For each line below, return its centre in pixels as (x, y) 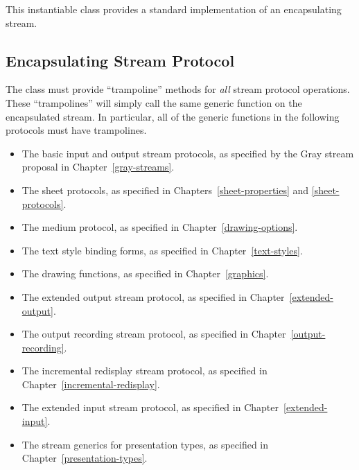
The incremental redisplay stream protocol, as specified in (145, 371)
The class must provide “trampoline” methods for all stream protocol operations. (178, 89)
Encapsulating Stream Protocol (120, 60)
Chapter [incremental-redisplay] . (91, 384)
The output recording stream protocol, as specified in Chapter (154, 334)
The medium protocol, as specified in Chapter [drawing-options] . (160, 227)
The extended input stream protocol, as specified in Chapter (150, 407)
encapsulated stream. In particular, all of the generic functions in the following (173, 116)
